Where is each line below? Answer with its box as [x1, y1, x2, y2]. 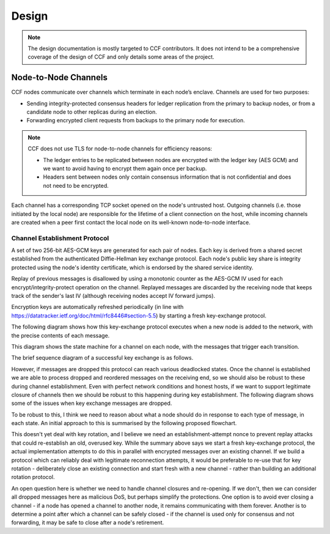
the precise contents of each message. [11, 332, 110, 339]
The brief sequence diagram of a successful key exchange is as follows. [11, 354, 194, 362]
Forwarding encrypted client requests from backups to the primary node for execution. [26, 117, 245, 124]
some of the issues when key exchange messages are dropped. [11, 399, 172, 407]
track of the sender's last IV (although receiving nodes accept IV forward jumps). [11, 292, 216, 300]
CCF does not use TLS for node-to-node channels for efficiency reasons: [28, 145, 213, 152]
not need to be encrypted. [43, 182, 109, 189]
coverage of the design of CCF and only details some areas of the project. [28, 53, 215, 61]
